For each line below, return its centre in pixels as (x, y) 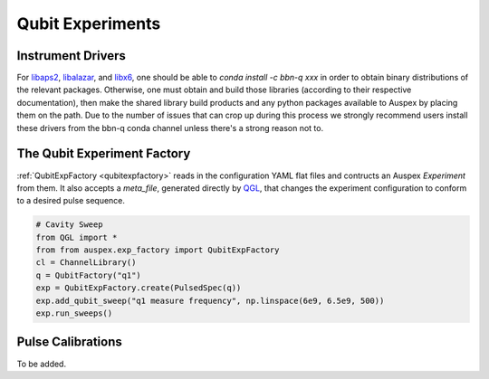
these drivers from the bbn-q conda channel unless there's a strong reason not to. (170, 128)
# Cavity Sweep (69, 225)
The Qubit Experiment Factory (104, 154)
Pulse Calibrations (69, 342)
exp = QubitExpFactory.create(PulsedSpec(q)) (139, 288)
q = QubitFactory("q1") (89, 275)
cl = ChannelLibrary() (86, 263)
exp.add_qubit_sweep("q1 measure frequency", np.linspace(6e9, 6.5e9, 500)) (210, 300)
